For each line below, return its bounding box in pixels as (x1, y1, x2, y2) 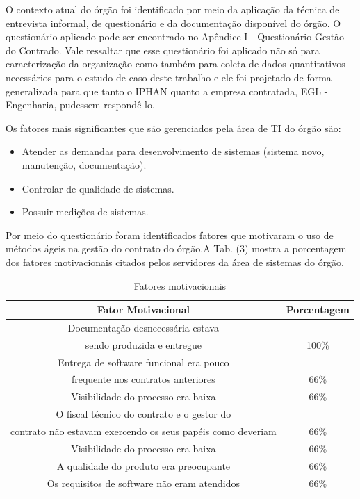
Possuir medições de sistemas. (22, 204, 149, 219)
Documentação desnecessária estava (67, 320, 219, 334)
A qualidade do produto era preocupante (56, 458, 231, 473)
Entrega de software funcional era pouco (58, 354, 229, 369)
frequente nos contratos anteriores (71, 372, 215, 386)
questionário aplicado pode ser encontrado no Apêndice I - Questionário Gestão (6, 29, 345, 44)
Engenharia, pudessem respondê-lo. (6, 97, 155, 112)
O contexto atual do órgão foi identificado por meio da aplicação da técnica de (6, 2, 340, 16)
